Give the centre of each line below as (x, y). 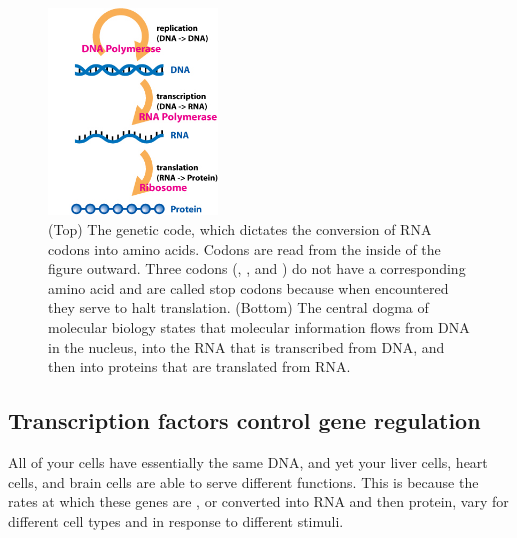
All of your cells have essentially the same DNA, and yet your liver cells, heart (248, 462)
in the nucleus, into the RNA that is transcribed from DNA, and (246, 346)
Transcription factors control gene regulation (244, 420)
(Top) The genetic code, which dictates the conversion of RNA (240, 229)
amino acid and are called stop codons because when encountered (248, 287)
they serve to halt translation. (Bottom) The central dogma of (238, 307)
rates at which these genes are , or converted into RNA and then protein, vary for (258, 501)
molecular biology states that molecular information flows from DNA (259, 327)
